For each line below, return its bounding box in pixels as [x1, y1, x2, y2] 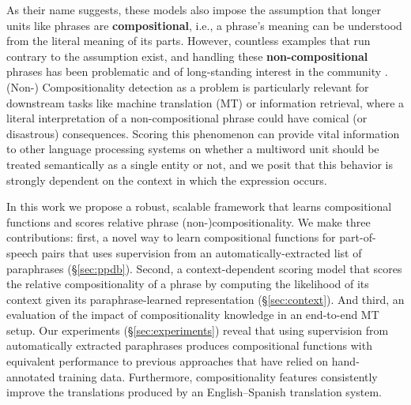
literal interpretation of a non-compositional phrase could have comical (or [6, 110, 368, 126]
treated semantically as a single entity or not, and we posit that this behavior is [6, 156, 394, 172]
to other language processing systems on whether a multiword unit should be [6, 141, 379, 157]
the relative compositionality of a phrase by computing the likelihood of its [6, 276, 369, 292]
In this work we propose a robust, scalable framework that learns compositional [6, 198, 392, 215]
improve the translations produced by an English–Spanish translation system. [6, 384, 383, 400]
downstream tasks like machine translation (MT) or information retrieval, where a [6, 94, 405, 111]
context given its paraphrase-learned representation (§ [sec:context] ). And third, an [6, 291, 405, 307]
